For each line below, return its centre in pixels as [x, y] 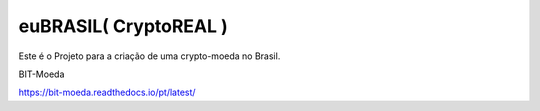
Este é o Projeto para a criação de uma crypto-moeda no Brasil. [149, 56]
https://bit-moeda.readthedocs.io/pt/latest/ [107, 92]
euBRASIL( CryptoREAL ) [123, 26]
